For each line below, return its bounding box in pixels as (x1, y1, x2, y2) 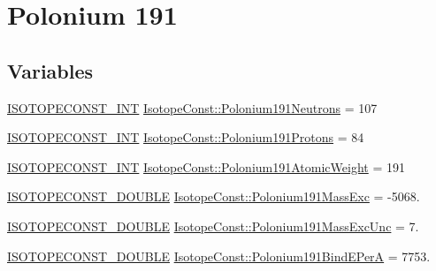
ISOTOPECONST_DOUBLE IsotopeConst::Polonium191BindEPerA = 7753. (7, 246, 431, 265)
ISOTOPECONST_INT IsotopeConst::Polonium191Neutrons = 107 (7, 98, 378, 117)
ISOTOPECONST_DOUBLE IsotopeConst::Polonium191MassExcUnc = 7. (7, 216, 419, 235)
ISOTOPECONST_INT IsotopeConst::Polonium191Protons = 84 (7, 128, 364, 147)
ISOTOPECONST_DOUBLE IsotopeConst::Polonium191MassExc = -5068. (7, 187, 420, 206)
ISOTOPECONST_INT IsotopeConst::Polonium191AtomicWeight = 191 (7, 157, 405, 176)
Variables (7, 56, 94, 84)
